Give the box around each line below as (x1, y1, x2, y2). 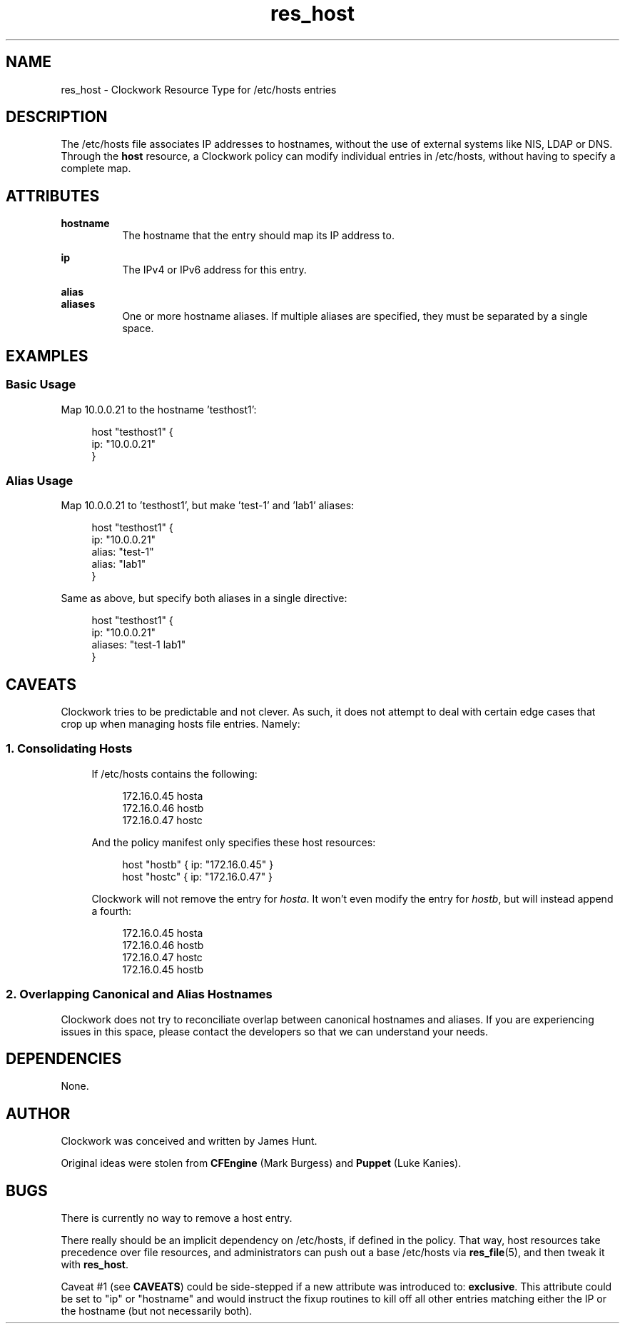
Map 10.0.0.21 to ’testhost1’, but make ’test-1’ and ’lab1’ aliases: (61, 499, 355, 512)
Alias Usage (6, 473, 73, 488)
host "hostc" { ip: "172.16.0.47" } (122, 870, 273, 883)
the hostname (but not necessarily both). (61, 1305, 253, 1318)
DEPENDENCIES (6, 1050, 122, 1068)
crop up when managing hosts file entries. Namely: (61, 718, 300, 731)
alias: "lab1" (91, 558, 146, 571)
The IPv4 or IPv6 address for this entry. (122, 264, 307, 276)
